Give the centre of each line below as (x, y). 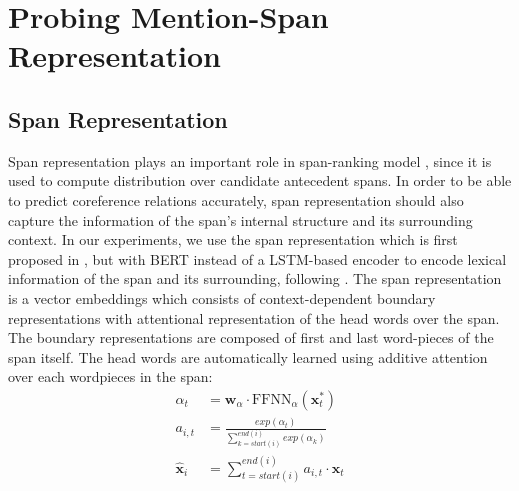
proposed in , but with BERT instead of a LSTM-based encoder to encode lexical (257, 258)
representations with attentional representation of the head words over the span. (254, 317)
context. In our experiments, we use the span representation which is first (233, 239)
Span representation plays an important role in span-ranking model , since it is (250, 160)
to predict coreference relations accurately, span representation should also (236, 199)
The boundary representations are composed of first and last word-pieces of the (251, 337)
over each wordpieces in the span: (110, 376)
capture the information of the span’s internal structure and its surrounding (240, 219)
